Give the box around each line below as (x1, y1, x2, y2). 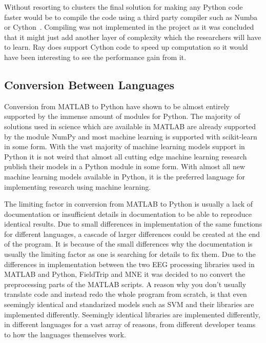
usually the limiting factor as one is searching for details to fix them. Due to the (4, 249, 256, 259)
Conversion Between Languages (4, 76, 175, 92)
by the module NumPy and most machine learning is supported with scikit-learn (4, 131, 257, 142)
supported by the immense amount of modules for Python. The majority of (4, 111, 240, 122)
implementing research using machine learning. (4, 181, 151, 192)
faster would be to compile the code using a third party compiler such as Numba (4, 11, 257, 22)
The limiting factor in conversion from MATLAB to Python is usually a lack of (4, 198, 253, 209)
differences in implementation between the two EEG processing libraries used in (4, 258, 255, 269)
